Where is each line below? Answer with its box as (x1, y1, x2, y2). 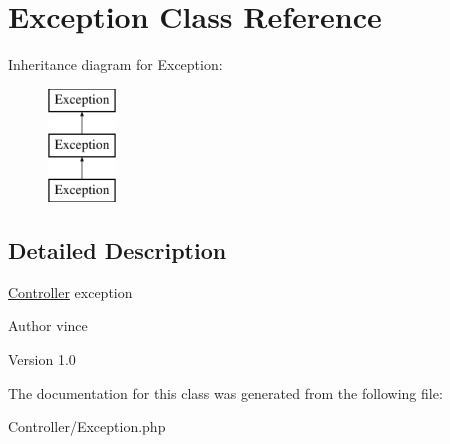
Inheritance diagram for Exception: (8, 54, 223, 75)
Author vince (8, 315, 88, 336)
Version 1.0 (8, 349, 76, 370)
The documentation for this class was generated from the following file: (8, 382, 443, 403)
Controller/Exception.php (8, 416, 166, 437)
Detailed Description (8, 235, 227, 266)
